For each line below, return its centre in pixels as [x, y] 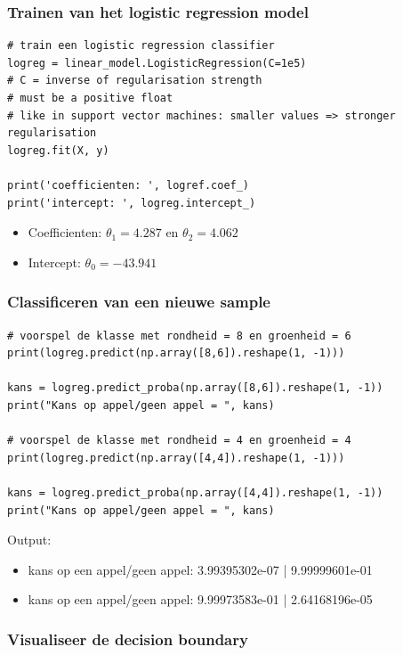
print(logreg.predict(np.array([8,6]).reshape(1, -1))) [176, 353]
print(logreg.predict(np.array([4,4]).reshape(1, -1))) [176, 458]
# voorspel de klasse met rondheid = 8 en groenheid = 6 [179, 336]
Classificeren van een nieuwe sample [139, 302]
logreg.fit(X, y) [58, 150]
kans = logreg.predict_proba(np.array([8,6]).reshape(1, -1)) [195, 388]
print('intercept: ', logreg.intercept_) [132, 203]
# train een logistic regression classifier [141, 46]
